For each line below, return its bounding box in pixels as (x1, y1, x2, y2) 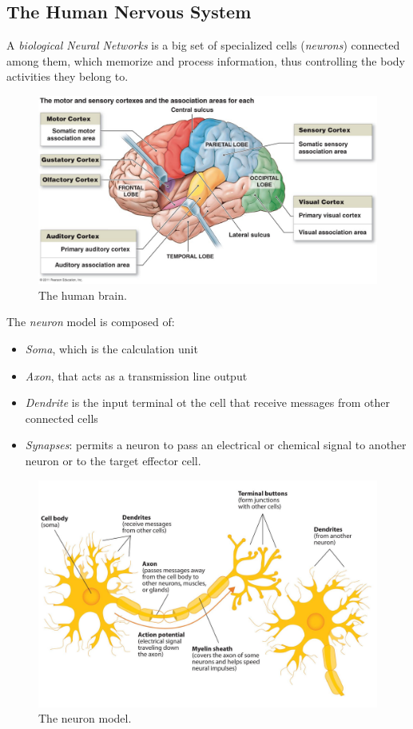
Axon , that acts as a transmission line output (25, 367, 248, 384)
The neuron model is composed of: (6, 313, 175, 330)
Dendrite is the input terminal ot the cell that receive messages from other (25, 394, 391, 411)
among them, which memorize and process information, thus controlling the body (6, 52, 405, 69)
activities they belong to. (6, 68, 129, 85)
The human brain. (38, 286, 127, 303)
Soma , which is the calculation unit (25, 340, 198, 357)
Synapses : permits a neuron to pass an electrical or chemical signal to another (25, 436, 407, 453)
